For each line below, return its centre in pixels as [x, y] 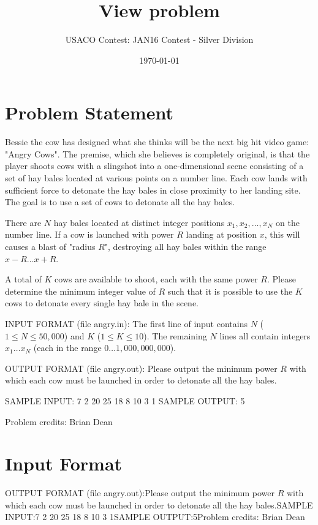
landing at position [221, 234]
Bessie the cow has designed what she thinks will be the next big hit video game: [157, 142]
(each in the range [67, 348]
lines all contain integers [265, 335]
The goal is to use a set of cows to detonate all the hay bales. [120, 202]
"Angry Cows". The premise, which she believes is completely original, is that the [157, 153]
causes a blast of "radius [50, 246]
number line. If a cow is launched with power [89, 234]
